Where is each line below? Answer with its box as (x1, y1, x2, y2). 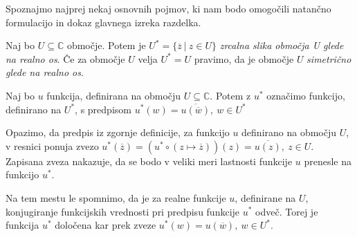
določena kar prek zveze (55, 218, 156, 232)
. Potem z (210, 88, 251, 102)
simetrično (306, 51, 351, 66)
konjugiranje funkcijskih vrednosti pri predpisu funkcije (6, 204, 240, 218)
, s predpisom (75, 102, 131, 116)
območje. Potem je (66, 38, 146, 53)
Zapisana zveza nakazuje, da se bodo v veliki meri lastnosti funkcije (6, 153, 293, 168)
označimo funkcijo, (266, 88, 345, 102)
